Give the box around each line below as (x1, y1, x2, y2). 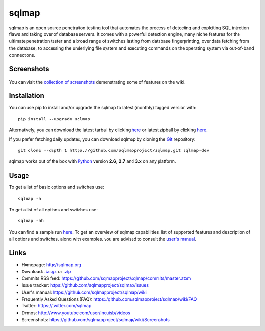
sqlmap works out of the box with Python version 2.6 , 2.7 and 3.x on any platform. (9, 158, 176, 164)
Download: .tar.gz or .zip (21, 269, 71, 274)
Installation (9, 91, 44, 100)
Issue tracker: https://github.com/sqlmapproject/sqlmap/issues (21, 282, 149, 288)
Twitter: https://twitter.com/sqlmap (21, 303, 92, 309)
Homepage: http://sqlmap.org (21, 262, 81, 268)
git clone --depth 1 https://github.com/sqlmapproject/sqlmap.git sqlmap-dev (18, 148, 210, 153)
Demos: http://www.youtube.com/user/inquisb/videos (21, 310, 130, 316)
